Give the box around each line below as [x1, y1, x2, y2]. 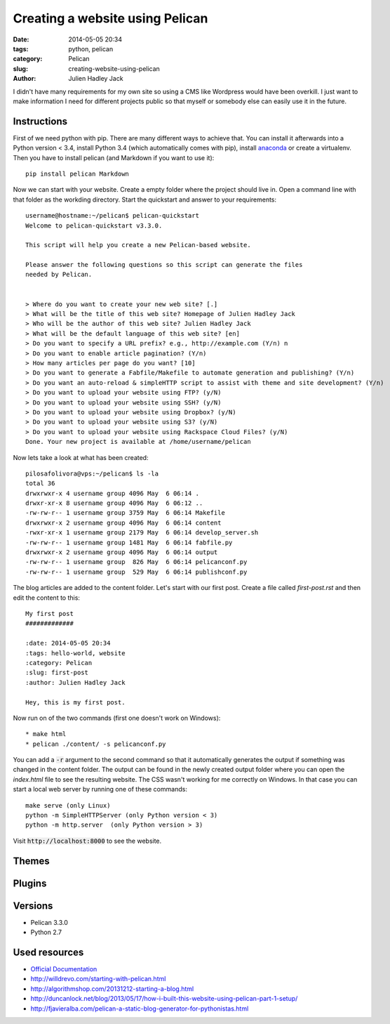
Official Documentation [30, 965, 97, 973]
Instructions [13, 115, 68, 127]
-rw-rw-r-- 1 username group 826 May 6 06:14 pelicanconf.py [25, 558, 248, 566]
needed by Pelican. [25, 270, 93, 279]
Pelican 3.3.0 [30, 918, 68, 926]
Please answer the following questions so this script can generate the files [25, 261, 303, 269]
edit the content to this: [13, 593, 81, 602]
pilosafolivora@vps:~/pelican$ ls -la [25, 469, 159, 478]
